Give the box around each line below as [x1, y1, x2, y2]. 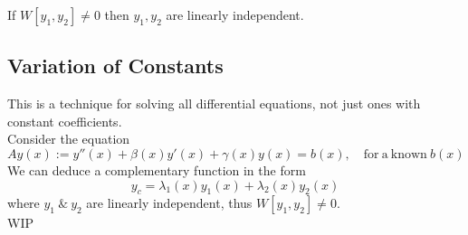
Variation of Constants [7, 52, 224, 80]
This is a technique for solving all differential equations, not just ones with [7, 94, 421, 113]
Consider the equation [7, 129, 130, 148]
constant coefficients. [7, 111, 122, 130]
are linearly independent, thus [86, 193, 253, 212]
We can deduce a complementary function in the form [7, 160, 306, 179]
